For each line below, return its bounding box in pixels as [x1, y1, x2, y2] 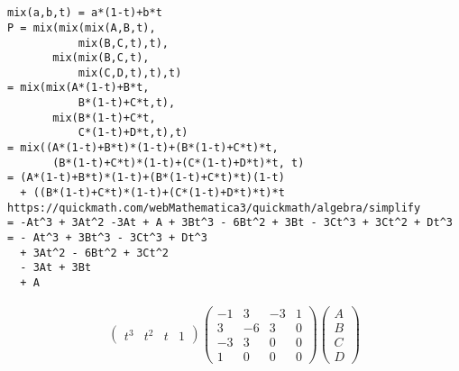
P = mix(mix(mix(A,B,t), [7, 21, 156, 34]
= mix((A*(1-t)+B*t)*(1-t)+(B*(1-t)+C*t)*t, [7, 141, 279, 155]
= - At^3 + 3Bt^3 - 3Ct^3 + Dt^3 [7, 231, 207, 245]
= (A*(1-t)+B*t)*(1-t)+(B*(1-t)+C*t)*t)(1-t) [7, 171, 285, 185]
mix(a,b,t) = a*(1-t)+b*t [7, 6, 162, 20]
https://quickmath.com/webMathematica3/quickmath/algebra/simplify [7, 201, 421, 214]
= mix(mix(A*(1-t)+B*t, [7, 81, 150, 95]
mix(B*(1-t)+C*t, [52, 111, 156, 124]
